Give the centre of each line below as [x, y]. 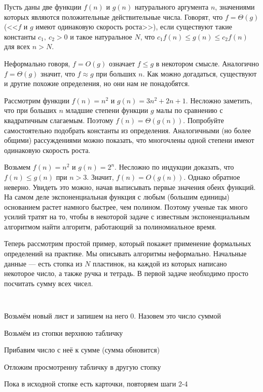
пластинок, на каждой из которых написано [160, 263]
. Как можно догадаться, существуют [200, 73]
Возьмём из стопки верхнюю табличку [64, 332]
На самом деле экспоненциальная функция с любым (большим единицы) [117, 197]
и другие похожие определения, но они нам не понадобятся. [97, 83]
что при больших [30, 110]
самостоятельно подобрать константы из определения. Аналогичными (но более [128, 130]
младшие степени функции [107, 110]
